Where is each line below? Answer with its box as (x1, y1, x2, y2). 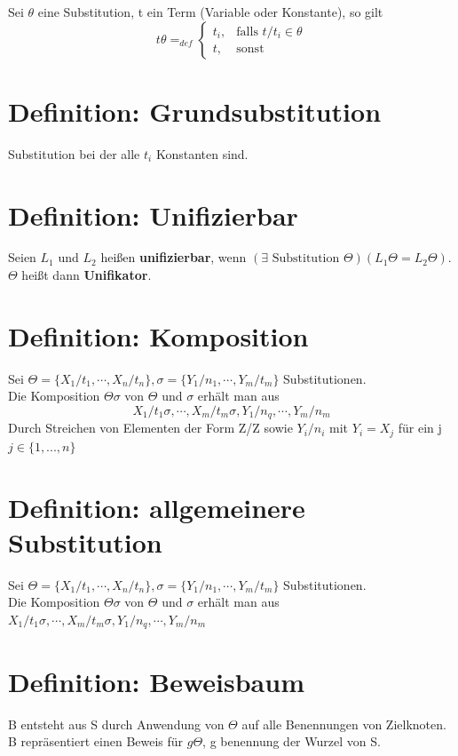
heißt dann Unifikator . (21, 266, 152, 284)
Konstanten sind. (155, 144, 249, 163)
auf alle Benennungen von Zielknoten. (241, 714, 446, 733)
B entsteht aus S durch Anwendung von (8, 714, 225, 733)
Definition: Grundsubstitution (8, 92, 382, 129)
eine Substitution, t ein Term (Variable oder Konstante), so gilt (37, 3, 383, 20)
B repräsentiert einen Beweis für (8, 732, 184, 751)
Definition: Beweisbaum (8, 663, 304, 699)
